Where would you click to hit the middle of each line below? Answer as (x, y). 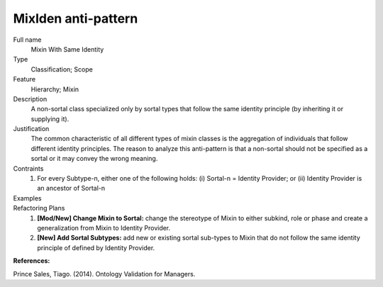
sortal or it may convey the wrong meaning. (94, 159)
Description (30, 99)
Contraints (28, 168)
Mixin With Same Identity (67, 49)
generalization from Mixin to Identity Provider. (104, 227)
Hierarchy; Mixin (55, 89)
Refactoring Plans (39, 208)
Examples (27, 198)
